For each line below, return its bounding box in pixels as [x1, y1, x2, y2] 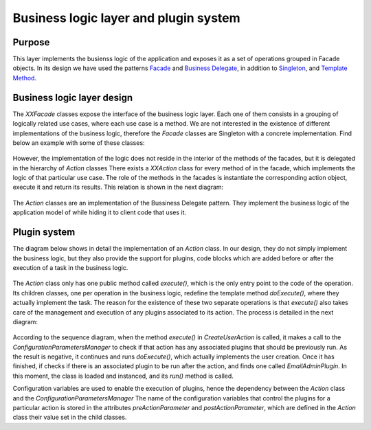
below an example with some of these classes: [12, 138, 145, 147]
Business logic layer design [12, 91, 133, 103]
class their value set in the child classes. [12, 413, 127, 422]
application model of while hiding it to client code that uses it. [12, 208, 187, 216]
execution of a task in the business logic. [12, 263, 128, 271]
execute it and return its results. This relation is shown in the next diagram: [12, 183, 224, 192]
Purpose [12, 36, 50, 48]
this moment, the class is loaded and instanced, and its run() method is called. [12, 372, 234, 380]
